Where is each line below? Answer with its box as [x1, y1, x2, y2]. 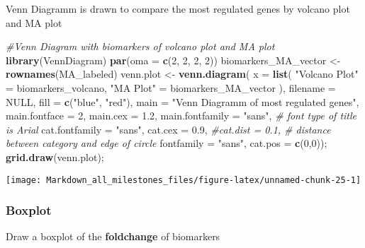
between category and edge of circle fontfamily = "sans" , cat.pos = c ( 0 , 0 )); [6, 136, 327, 150]
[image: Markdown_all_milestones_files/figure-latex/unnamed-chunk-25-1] [6, 175, 361, 185]
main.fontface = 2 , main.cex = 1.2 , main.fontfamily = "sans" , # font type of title [6, 108, 357, 123]
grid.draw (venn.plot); [6, 149, 104, 164]
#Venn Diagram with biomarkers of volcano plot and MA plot [6, 39, 275, 54]
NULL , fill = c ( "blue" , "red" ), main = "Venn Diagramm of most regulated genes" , [6, 94, 359, 109]
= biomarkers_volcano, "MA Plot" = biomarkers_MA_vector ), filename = [6, 80, 336, 95]
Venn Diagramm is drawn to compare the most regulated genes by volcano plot [6, 1, 350, 16]
